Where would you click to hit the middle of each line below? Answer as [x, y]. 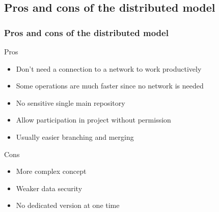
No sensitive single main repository [71, 102]
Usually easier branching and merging [75, 137]
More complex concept [51, 171]
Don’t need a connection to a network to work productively [109, 68]
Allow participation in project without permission [93, 120]
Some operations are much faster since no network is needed [110, 86]
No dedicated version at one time [68, 205]
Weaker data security [49, 188]
